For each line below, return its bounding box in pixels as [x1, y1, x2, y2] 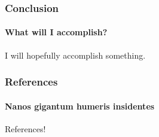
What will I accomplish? [5, 26, 108, 38]
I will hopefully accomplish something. [5, 48, 146, 61]
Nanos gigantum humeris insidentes [5, 99, 155, 112]
